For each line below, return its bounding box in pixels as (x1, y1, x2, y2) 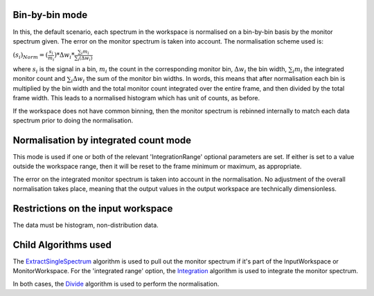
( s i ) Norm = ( (12, 51, 48, 60)
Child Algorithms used (12, 239, 112, 250)
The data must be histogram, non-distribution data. (12, 221, 159, 230)
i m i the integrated (292, 65, 344, 75)
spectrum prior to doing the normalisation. (12, 116, 134, 124)
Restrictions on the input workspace (12, 203, 173, 214)
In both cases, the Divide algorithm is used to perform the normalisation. (12, 279, 220, 288)
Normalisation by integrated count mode (12, 134, 192, 146)
